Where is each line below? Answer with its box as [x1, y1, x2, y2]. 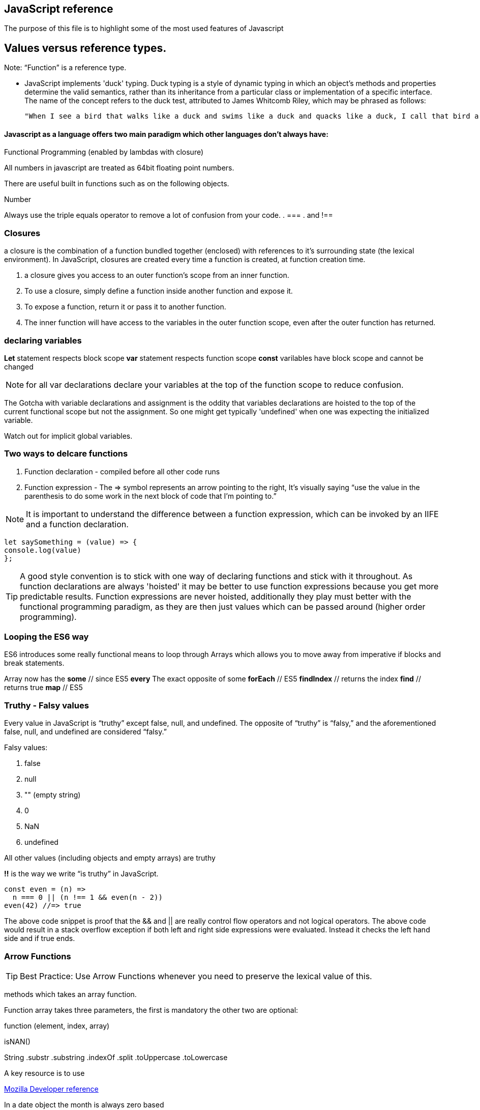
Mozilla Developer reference [4, 1084, 99, 1093]
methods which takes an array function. [4, 989, 137, 999]
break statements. [4, 659, 65, 668]
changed [4, 362, 34, 371]
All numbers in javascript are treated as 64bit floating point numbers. [4, 163, 234, 173]
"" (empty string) [24, 790, 81, 800]
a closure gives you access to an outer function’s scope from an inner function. [24, 271, 289, 280]
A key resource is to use [4, 1068, 85, 1077]
